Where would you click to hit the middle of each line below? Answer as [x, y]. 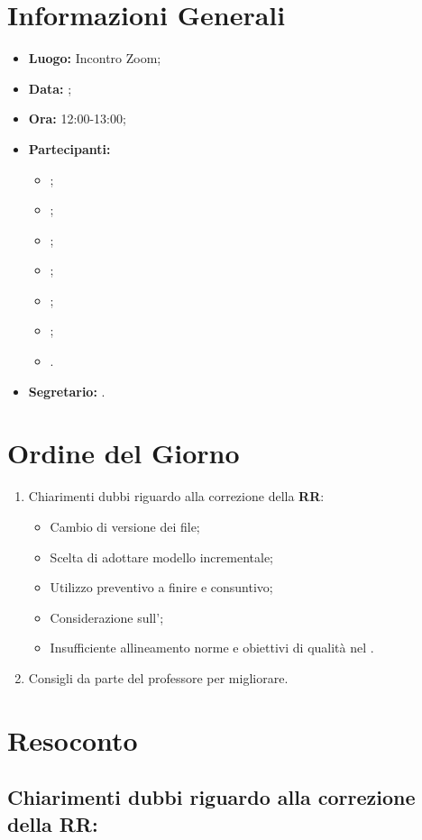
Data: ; [50, 88]
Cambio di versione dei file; [125, 526]
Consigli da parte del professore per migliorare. [158, 677]
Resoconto [73, 740]
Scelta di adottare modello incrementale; [162, 557]
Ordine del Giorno [124, 453]
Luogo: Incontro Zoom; [95, 58]
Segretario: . [67, 391]
